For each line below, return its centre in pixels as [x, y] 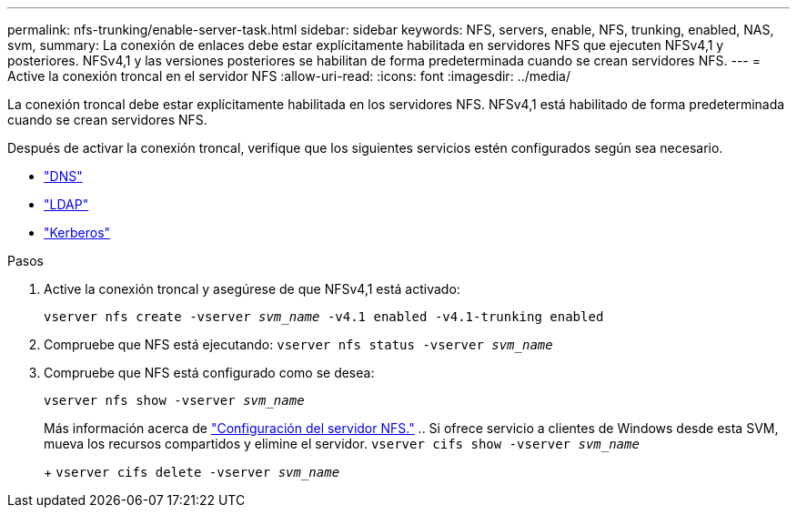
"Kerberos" [77, 232]
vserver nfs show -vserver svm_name [174, 400]
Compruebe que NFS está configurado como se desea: [209, 373]
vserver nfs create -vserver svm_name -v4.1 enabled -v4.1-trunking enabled [324, 317]
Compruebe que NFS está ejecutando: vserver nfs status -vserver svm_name [298, 344]
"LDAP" [66, 204]
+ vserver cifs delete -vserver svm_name [192, 472]
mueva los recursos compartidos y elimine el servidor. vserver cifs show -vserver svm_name [342, 444]
